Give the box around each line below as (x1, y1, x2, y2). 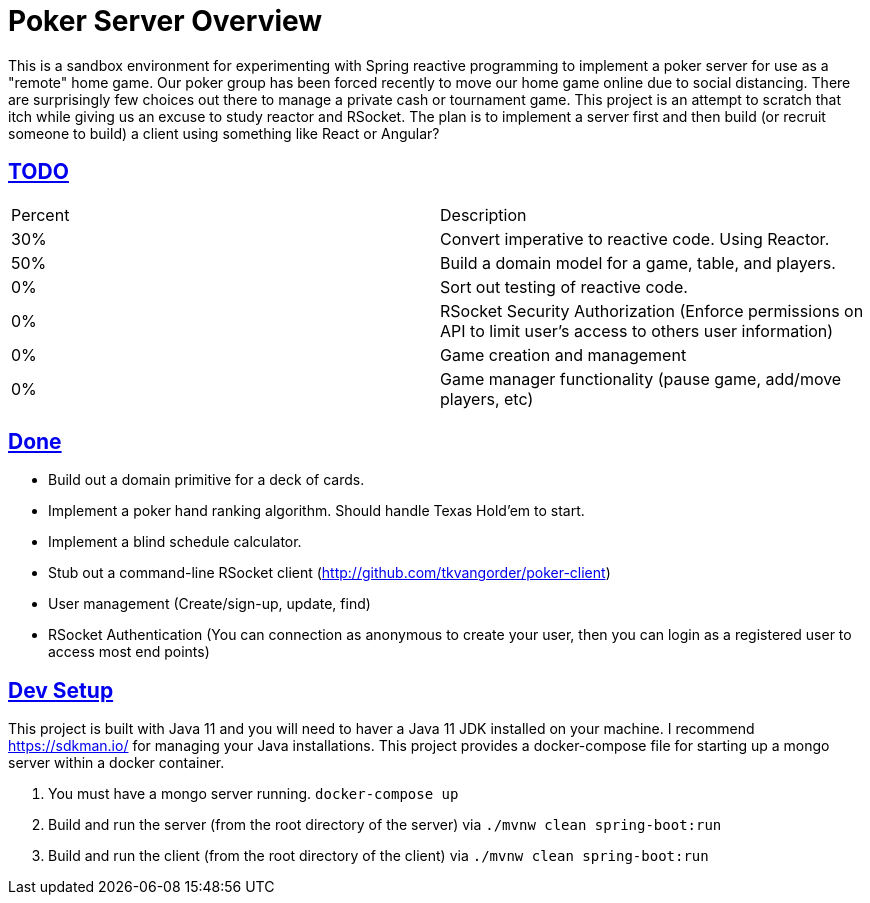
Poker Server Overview (8, 4, 323, 38)
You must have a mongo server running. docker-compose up (48, 785, 459, 803)
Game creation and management (440, 344, 687, 365)
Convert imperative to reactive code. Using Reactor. (440, 228, 830, 249)
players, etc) (440, 388, 534, 409)
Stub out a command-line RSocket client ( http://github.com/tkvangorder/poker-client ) (48, 564, 611, 582)
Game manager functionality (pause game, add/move (440, 368, 842, 389)
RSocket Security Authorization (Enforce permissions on (440, 300, 864, 321)
